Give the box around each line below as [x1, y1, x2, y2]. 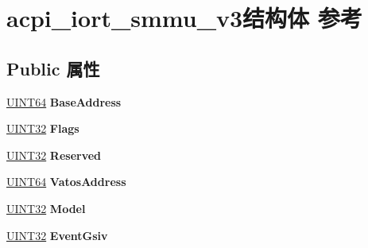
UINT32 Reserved [6, 146, 102, 163]
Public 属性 [6, 56, 100, 80]
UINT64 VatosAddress [6, 173, 126, 190]
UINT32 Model [6, 200, 86, 216]
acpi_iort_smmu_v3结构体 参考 [6, 2, 362, 34]
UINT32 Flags [6, 120, 79, 137]
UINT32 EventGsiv [6, 227, 108, 243]
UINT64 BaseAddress [6, 93, 122, 110]
